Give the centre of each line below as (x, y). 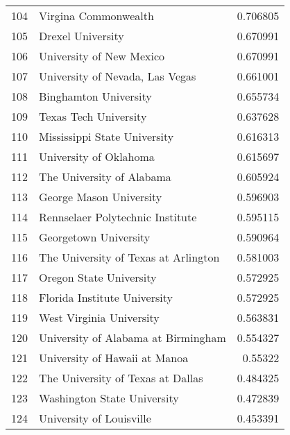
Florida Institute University (106, 297)
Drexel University (82, 36)
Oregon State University (98, 277)
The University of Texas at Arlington (129, 257)
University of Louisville (95, 418)
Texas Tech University (93, 116)
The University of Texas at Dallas (121, 378)
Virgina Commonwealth (96, 16)
